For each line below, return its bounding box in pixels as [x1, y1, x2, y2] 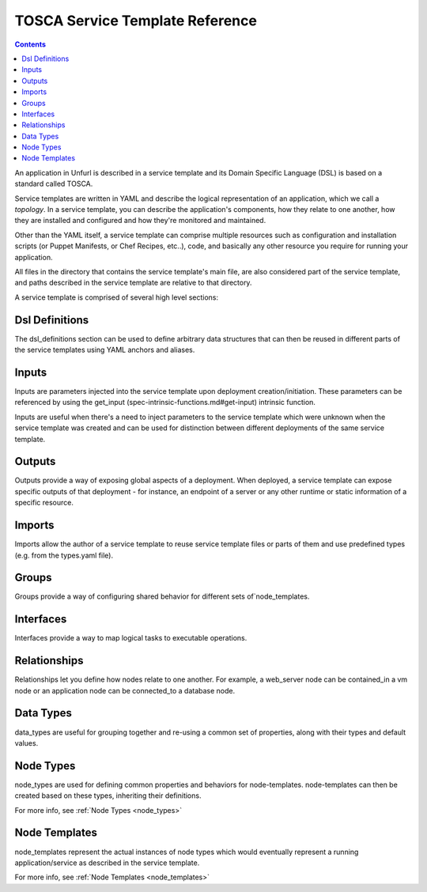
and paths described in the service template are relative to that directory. [14, 278, 252, 288]
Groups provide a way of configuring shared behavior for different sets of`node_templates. [14, 592, 310, 601]
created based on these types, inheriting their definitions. [14, 791, 202, 800]
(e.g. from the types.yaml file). [14, 550, 114, 560]
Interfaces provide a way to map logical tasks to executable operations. [14, 633, 248, 643]
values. [14, 738, 39, 747]
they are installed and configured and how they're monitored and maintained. [14, 216, 266, 225]
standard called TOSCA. [14, 179, 93, 189]
